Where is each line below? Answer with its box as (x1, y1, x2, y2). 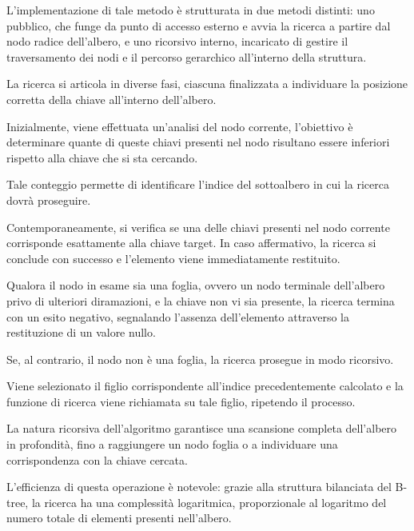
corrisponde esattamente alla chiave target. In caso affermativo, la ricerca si (6, 234, 376, 251)
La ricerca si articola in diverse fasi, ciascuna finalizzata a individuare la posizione (6, 75, 408, 92)
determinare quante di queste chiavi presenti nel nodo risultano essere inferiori (6, 134, 390, 150)
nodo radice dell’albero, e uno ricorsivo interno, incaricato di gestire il (6, 33, 348, 50)
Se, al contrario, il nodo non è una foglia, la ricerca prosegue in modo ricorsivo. (6, 350, 394, 367)
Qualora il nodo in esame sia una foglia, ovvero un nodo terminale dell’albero (6, 277, 385, 293)
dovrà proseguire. (6, 191, 91, 208)
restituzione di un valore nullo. (6, 324, 156, 341)
